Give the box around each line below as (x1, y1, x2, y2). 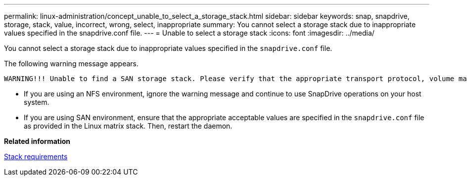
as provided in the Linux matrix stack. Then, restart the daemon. (24, 122, 233, 130)
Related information (4, 137, 71, 145)
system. (24, 98, 49, 106)
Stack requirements (4, 152, 68, 161)
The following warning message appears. (4, 59, 139, 68)
